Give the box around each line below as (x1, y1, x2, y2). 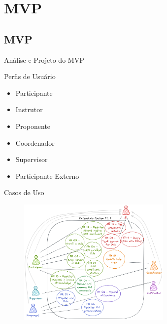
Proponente (15, 121, 51, 131)
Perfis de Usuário (4, 71, 56, 81)
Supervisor (15, 154, 48, 164)
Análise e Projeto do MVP (4, 54, 84, 65)
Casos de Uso (4, 187, 44, 198)
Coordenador (15, 137, 55, 148)
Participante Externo (15, 170, 79, 181)
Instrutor (15, 104, 43, 115)
